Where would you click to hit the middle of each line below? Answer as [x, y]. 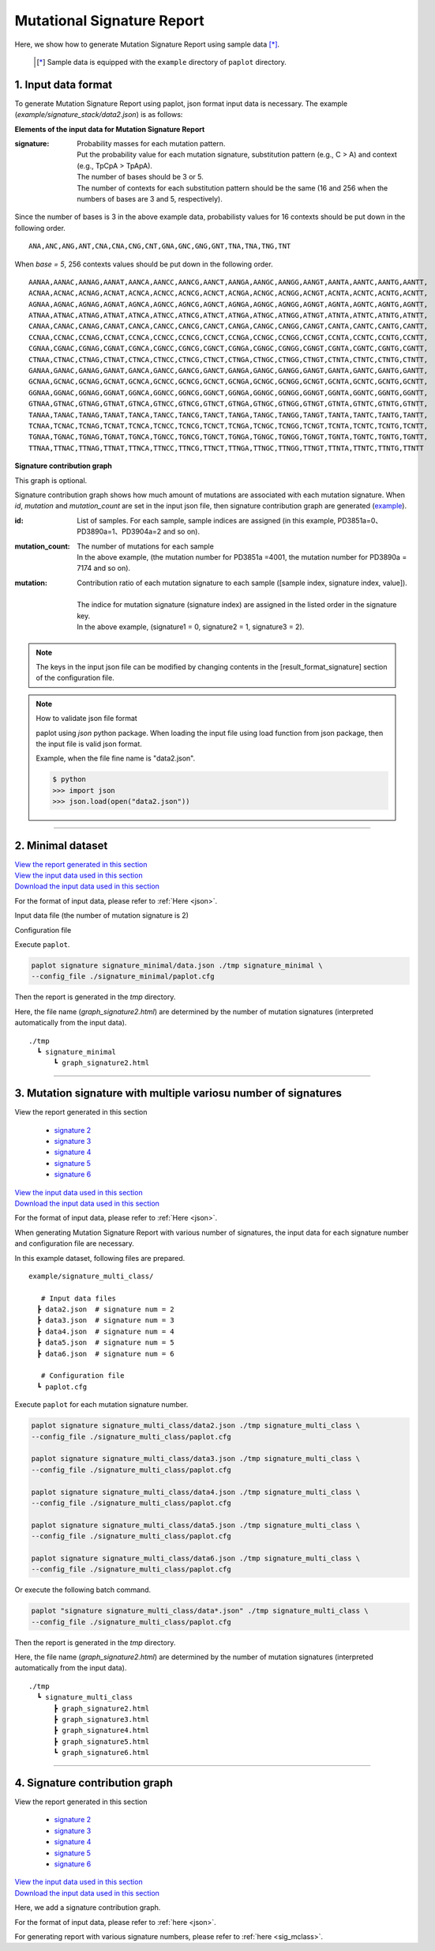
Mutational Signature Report [109, 21]
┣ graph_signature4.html [101, 1730]
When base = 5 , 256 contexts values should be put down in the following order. [144, 264]
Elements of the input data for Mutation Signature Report [110, 129]
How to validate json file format [86, 719]
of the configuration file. [75, 678]
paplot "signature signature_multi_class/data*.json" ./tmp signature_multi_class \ [200, 1611]
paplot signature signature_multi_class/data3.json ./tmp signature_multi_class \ [196, 1459]
